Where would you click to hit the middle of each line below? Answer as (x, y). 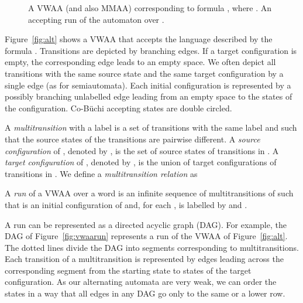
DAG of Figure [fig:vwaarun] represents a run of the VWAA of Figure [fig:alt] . (146, 236)
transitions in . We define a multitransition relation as (101, 173)
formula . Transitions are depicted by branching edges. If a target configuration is (151, 50)
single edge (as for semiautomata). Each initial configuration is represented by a (148, 85)
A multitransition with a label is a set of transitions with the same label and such (151, 127)
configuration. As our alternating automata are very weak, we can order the (141, 282)
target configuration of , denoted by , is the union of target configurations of (141, 162)
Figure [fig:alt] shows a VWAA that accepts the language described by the (139, 39)
